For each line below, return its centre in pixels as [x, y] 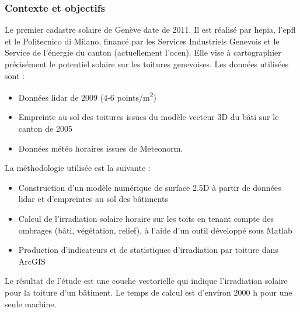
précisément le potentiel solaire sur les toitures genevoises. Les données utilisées [147, 64]
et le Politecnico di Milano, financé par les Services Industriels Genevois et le [142, 41]
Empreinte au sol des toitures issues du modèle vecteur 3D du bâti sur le [149, 117]
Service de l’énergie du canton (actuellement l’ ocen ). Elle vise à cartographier [143, 52]
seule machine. [31, 304]
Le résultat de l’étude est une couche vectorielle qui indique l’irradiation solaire [146, 281]
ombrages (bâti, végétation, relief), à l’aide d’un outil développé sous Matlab [155, 230]
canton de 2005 [45, 128]
